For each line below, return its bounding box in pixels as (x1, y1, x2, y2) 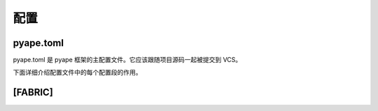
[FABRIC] (13, 87, 54, 98)
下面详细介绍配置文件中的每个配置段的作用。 (13, 68, 142, 77)
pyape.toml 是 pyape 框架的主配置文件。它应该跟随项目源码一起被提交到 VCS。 (13, 56, 242, 64)
